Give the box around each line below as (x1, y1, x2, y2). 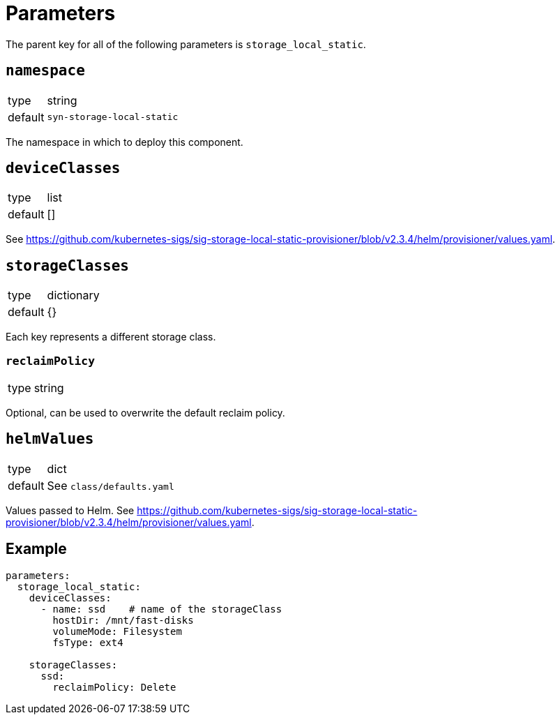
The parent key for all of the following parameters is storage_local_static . (6, 38, 366, 50)
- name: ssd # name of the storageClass (40, 603, 282, 615)
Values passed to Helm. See (6, 504, 135, 516)
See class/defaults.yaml (47, 478, 174, 493)
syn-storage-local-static (47, 112, 179, 123)
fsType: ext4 (52, 636, 123, 648)
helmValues (6, 430, 94, 448)
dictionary (47, 288, 100, 303)
